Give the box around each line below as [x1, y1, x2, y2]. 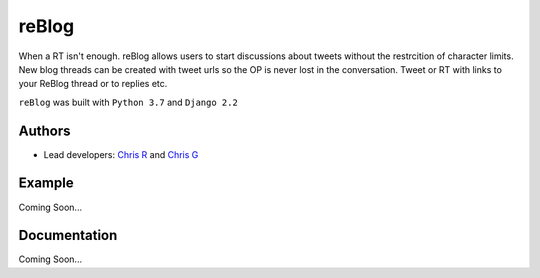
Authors [18, 122, 71, 139]
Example [18, 175, 74, 192]
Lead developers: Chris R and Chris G [43, 148, 199, 160]
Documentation [18, 227, 118, 244]
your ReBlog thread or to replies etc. [18, 78, 168, 90]
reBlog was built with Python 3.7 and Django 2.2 [18, 96, 239, 108]
